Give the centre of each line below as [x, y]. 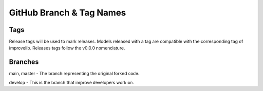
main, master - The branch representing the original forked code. [74, 74]
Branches [24, 62]
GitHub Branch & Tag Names [67, 13]
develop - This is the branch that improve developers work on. [71, 82]
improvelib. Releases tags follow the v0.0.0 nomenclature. [67, 48]
